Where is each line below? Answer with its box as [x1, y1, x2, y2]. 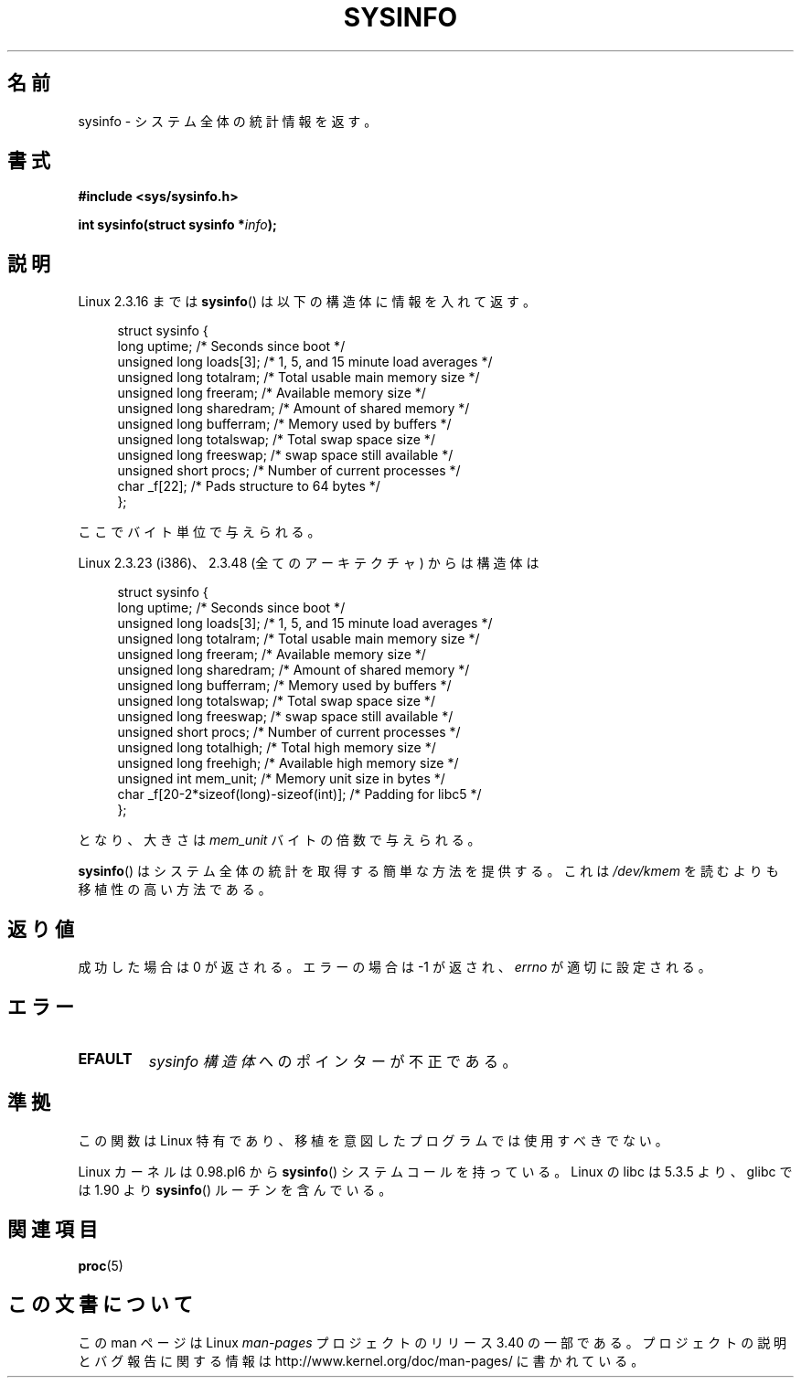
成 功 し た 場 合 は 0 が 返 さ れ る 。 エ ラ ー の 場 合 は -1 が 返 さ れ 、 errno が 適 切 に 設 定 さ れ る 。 [78, 959, 711, 975]
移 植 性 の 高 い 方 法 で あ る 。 [78, 881, 272, 898]
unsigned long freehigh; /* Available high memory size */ [117, 755, 459, 772]
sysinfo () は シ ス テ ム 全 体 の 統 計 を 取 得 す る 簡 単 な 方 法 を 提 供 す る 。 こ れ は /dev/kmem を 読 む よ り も [78, 863, 779, 879]
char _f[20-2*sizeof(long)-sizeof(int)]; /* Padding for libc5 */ [117, 786, 482, 803]
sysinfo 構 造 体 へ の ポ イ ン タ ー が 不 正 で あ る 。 [148, 1051, 518, 1071]
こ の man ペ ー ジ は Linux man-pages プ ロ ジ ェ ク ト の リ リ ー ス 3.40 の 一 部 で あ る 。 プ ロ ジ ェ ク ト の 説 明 [78, 1334, 787, 1350]
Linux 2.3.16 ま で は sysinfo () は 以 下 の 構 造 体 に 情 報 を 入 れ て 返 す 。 [78, 293, 536, 310]
